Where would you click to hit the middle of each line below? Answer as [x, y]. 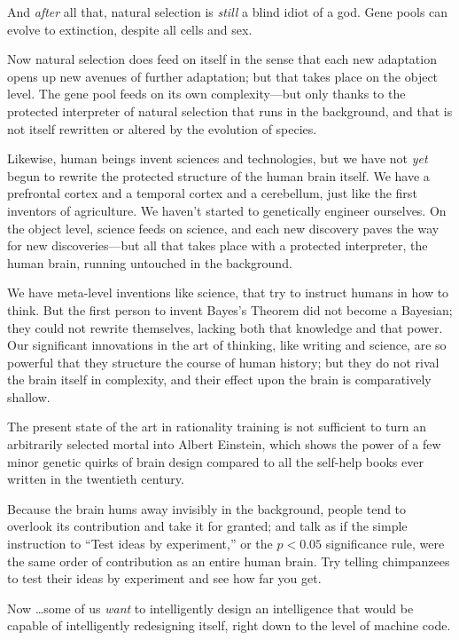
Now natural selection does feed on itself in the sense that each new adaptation [222, 59]
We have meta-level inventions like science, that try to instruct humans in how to [228, 292]
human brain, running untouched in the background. [150, 262]
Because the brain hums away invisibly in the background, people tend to [207, 508]
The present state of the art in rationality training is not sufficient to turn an [217, 427]
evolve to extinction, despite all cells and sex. [130, 29]
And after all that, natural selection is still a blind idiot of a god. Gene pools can [228, 12]
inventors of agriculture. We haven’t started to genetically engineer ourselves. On [227, 210]
